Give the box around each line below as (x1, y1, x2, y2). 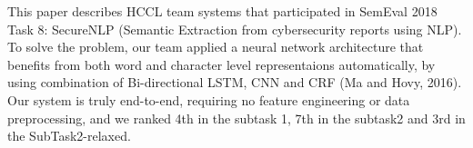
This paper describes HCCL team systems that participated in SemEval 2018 (7, 2, 438, 20)
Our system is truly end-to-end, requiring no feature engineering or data (7, 90, 410, 109)
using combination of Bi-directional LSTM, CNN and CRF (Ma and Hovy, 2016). (7, 73, 462, 92)
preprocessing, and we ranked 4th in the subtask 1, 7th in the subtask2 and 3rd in (7, 108, 466, 127)
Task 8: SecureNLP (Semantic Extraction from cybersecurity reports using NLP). (7, 19, 462, 38)
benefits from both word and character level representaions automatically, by (7, 54, 436, 74)
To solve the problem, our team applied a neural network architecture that (7, 37, 424, 56)
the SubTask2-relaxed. (7, 126, 131, 145)
